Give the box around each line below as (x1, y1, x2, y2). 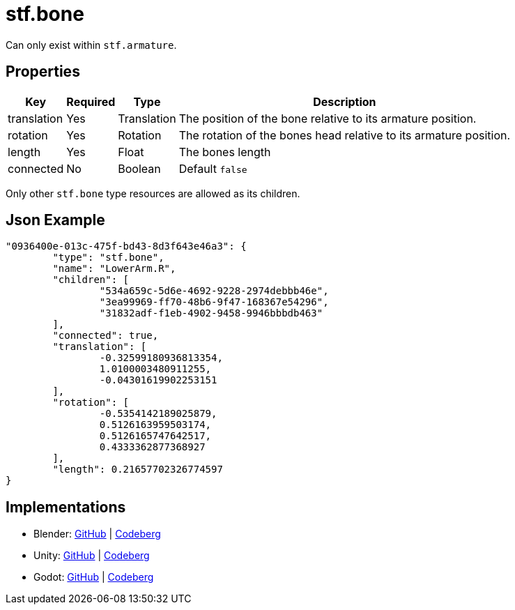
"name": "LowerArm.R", (52, 263, 176, 275)
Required (66, 94, 116, 109)
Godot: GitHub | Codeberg (33, 571, 154, 584)
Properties (6, 63, 80, 81)
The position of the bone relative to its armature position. (178, 111, 477, 125)
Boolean (118, 161, 161, 176)
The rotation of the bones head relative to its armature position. (178, 128, 511, 142)
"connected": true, (52, 330, 159, 342)
